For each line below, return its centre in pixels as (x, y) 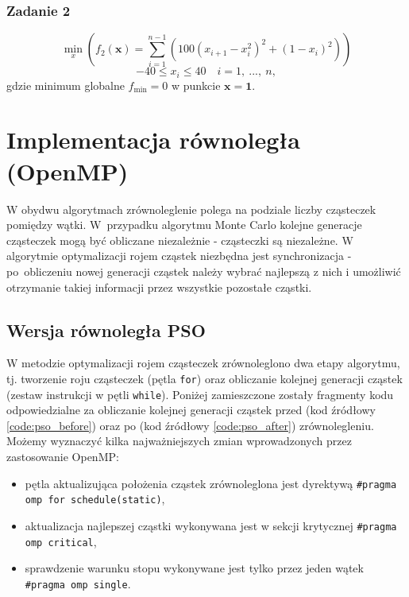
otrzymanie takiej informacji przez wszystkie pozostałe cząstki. (159, 287)
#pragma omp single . (78, 583)
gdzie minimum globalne (66, 85)
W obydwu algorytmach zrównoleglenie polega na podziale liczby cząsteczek (191, 209)
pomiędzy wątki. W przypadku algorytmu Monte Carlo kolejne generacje (184, 225)
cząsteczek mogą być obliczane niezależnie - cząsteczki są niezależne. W (180, 240)
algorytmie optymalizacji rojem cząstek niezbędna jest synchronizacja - (179, 256)
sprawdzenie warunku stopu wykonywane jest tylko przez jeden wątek (194, 568)
